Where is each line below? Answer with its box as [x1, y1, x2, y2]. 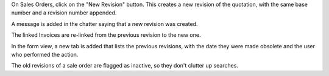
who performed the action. [11, 51, 79, 58]
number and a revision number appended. [11, 9, 117, 16]
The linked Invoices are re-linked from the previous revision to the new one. [11, 31, 201, 39]
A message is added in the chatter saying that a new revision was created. [11, 20, 198, 27]
